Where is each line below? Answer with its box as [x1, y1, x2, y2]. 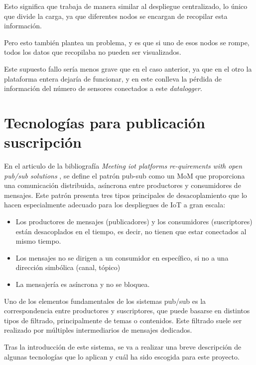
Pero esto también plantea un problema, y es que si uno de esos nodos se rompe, [4, 37, 250, 47]
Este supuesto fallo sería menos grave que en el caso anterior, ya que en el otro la [4, 63, 252, 74]
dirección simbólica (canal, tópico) [15, 262, 121, 273]
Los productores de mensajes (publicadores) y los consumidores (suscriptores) [15, 216, 253, 227]
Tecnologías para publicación [4, 112, 205, 132]
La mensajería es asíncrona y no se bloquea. [15, 279, 150, 289]
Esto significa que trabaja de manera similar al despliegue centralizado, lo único [4, 1, 248, 11]
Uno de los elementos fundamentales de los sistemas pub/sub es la [4, 295, 206, 306]
